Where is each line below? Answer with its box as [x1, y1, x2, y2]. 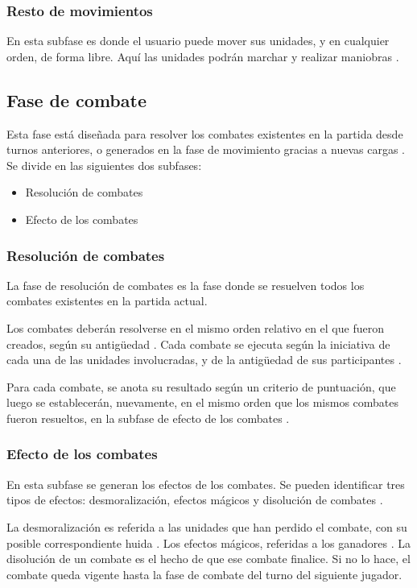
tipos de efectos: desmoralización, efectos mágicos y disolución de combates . [6, 491, 383, 508]
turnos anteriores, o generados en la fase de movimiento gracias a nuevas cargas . [6, 141, 405, 158]
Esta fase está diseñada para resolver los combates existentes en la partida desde [6, 125, 403, 142]
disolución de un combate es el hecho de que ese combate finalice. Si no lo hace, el [6, 550, 411, 567]
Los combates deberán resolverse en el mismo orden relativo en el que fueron [6, 319, 384, 336]
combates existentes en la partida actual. [6, 292, 208, 309]
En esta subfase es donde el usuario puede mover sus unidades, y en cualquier [6, 32, 390, 49]
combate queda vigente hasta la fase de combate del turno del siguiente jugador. [6, 565, 403, 582]
